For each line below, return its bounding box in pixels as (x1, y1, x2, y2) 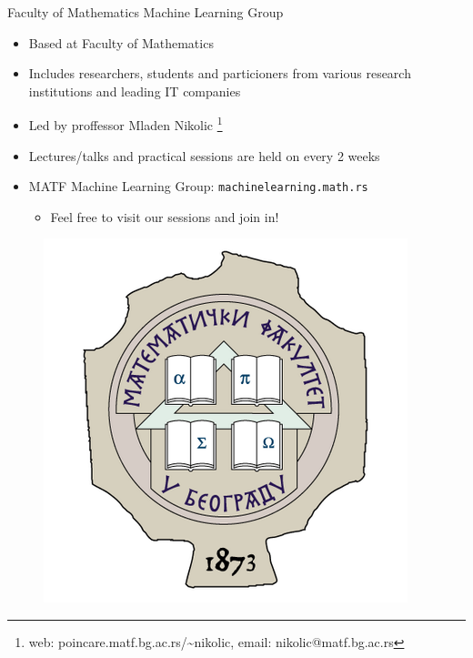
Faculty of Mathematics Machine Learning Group (7, 3, 284, 21)
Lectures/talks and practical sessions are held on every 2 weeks (28, 146, 380, 165)
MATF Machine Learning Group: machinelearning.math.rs (28, 177, 368, 196)
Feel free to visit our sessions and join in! (50, 207, 279, 226)
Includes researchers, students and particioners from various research (28, 64, 411, 83)
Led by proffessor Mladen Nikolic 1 (28, 113, 223, 135)
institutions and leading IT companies (28, 81, 241, 100)
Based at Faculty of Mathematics (28, 33, 214, 52)
